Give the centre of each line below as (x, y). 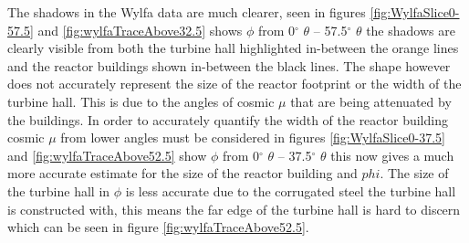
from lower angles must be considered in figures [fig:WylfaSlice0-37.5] (253, 137)
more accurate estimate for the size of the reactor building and (182, 173)
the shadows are (411, 30)
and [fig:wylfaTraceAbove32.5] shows (140, 30)
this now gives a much (392, 155)
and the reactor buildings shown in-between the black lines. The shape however (229, 65)
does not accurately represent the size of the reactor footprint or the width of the (234, 84)
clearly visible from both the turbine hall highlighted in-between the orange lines (233, 48)
